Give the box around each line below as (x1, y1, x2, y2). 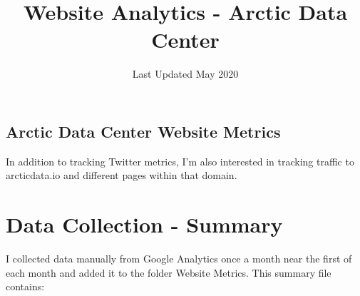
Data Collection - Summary (6, 210, 283, 239)
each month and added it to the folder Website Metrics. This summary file (6, 265, 331, 280)
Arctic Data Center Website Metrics (6, 120, 281, 142)
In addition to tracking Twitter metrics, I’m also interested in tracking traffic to (6, 153, 354, 168)
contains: (6, 279, 45, 294)
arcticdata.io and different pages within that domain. (6, 168, 237, 183)
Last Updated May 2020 (132, 66, 239, 81)
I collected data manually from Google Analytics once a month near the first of (6, 251, 352, 266)
